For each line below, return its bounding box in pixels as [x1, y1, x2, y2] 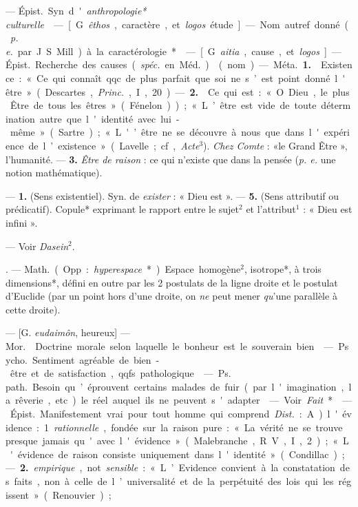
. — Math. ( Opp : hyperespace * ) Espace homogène [6, 262, 241, 276]
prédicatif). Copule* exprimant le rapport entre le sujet [6, 202, 240, 216]
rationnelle [54, 420, 99, 434]
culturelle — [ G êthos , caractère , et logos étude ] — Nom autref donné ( [6, 17, 348, 31]
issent [6, 487, 29, 501]
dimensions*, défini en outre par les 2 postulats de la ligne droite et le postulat [6, 275, 338, 289]
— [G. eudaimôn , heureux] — [6, 325, 130, 340]
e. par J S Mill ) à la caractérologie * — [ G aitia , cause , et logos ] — [6, 43, 341, 58]
